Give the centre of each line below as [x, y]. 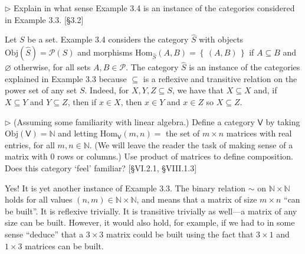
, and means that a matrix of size [197, 199]
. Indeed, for [107, 90]
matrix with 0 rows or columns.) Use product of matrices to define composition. [149, 156]
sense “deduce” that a [44, 234]
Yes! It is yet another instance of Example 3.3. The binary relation [125, 188]
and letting [78, 133]
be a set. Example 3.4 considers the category [108, 39]
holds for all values [39, 199]
